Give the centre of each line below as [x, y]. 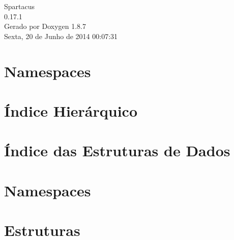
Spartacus [20, 6]
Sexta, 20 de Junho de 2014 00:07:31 [61, 36]
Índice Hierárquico [71, 110]
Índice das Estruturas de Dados [117, 150]
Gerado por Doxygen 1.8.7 [45, 26]
